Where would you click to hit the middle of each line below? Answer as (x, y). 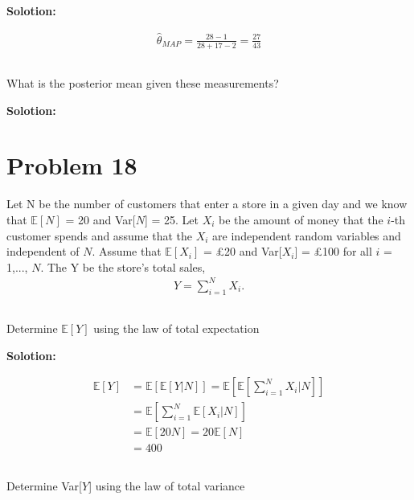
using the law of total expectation (176, 328)
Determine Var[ (44, 485)
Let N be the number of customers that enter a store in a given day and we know (207, 204)
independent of (43, 251)
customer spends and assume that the (100, 235)
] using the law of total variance (167, 485)
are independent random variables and (307, 235)
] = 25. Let (171, 219)
